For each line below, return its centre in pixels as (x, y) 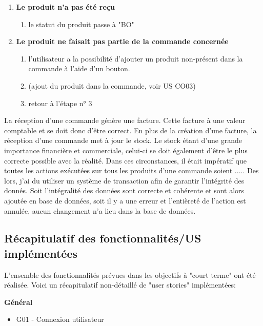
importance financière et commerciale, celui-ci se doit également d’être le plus (126, 150)
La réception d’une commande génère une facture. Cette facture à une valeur (125, 120)
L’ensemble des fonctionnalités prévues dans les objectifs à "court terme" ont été (130, 274)
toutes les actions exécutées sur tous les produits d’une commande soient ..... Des (131, 170)
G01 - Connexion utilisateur (60, 319)
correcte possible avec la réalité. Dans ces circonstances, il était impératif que (125, 160)
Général (18, 302)
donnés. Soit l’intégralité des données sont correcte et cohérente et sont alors (124, 190)
